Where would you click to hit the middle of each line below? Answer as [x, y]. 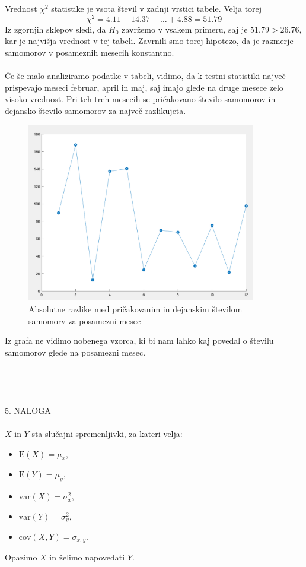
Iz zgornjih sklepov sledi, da [55, 29]
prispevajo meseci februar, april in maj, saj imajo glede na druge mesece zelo [144, 87]
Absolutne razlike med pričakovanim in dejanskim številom [136, 309]
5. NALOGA [28, 410]
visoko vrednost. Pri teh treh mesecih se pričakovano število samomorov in [140, 99]
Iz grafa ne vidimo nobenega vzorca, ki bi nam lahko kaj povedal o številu [139, 340]
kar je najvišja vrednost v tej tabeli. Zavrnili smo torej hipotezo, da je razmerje [149, 41]
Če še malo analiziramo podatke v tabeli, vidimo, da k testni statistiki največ [145, 76]
